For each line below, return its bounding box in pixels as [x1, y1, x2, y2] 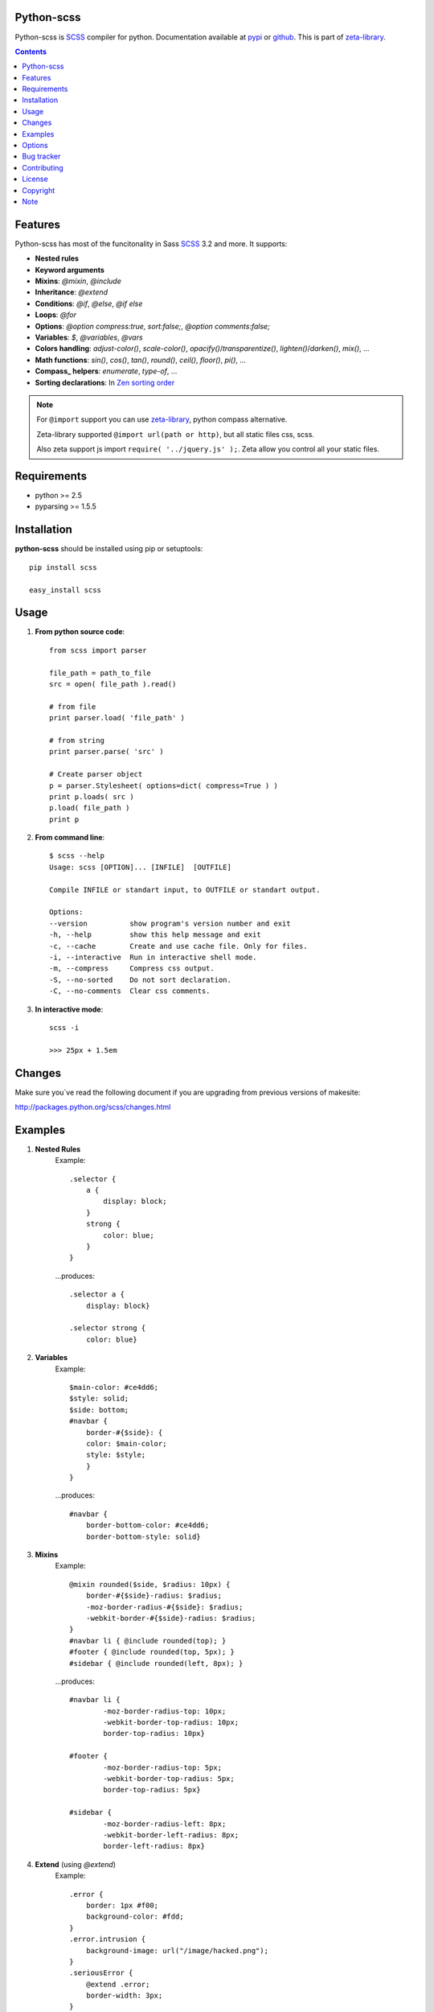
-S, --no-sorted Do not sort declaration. [49, 975, 232, 984]
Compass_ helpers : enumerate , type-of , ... [35, 366, 178, 376]
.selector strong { [69, 1324, 146, 1333]
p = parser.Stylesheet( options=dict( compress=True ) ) [49, 781, 279, 790]
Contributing [22, 163, 63, 172]
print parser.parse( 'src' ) [49, 747, 164, 757]
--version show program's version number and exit [49, 918, 291, 928]
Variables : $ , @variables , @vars [35, 332, 144, 342]
